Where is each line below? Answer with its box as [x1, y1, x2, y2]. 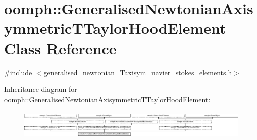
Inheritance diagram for [4, 84, 77, 95]
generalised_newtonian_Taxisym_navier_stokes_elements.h [43, 67, 232, 77]
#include [4, 67, 32, 77]
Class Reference [4, 37, 117, 58]
